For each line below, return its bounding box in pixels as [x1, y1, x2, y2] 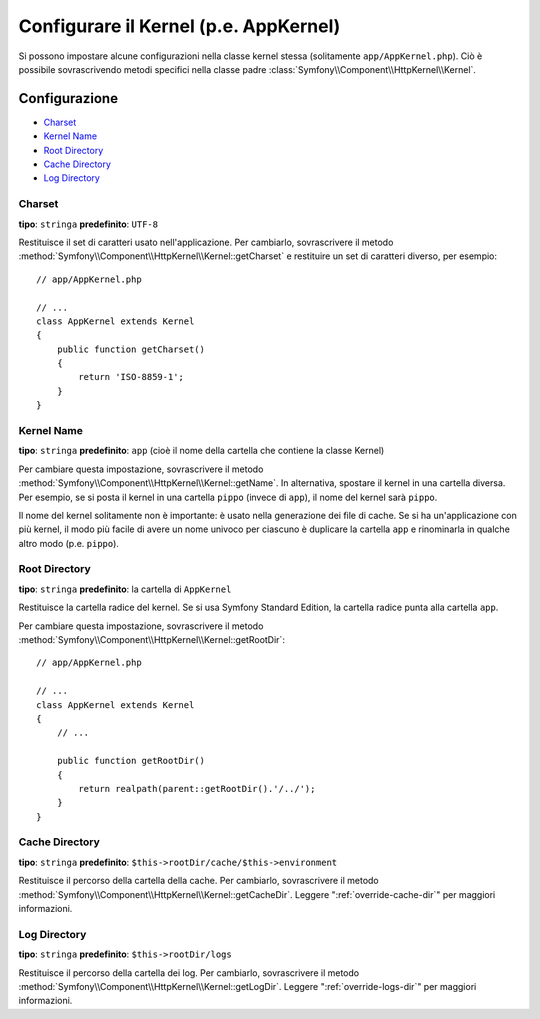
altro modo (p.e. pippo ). [18, 537, 120, 549]
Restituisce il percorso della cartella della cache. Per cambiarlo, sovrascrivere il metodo [18, 875, 379, 887]
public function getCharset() [56, 343, 205, 355]
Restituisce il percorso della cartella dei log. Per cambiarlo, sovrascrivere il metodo [18, 966, 360, 979]
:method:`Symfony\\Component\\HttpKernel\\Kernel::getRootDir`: [18, 634, 285, 646]
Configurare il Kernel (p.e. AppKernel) [18, 15, 341, 37]
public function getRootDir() [56, 755, 205, 767]
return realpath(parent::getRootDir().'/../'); [78, 783, 316, 794]
